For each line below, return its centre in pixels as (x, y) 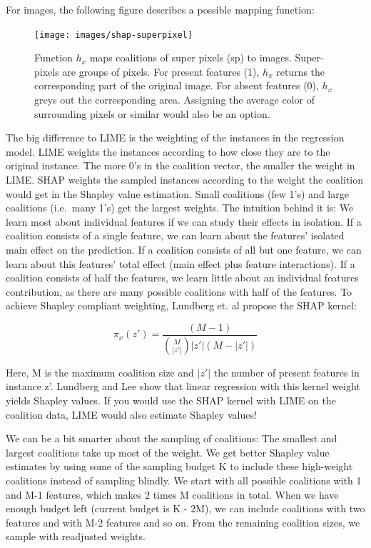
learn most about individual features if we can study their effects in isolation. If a (184, 221)
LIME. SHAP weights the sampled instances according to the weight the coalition (185, 179)
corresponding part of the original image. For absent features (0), (177, 85)
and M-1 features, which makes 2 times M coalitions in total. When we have (172, 494)
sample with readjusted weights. (76, 536)
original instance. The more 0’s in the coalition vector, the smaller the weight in (181, 165)
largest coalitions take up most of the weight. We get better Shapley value (168, 452)
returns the (301, 71)
